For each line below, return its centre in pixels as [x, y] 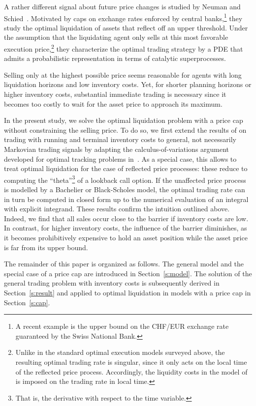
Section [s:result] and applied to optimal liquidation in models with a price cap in [128, 292]
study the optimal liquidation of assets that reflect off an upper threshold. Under [126, 27]
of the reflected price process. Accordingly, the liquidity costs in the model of [131, 371]
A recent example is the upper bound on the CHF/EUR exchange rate [122, 326]
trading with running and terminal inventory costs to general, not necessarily [120, 139]
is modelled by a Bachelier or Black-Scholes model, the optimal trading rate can [125, 189]
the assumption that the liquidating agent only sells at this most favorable [116, 37]
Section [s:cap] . [27, 302]
